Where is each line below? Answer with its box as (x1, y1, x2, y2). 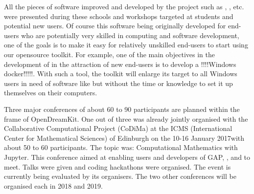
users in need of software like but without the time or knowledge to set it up (4, 78, 233, 88)
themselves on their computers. (4, 87, 97, 98)
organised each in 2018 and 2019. (4, 180, 103, 191)
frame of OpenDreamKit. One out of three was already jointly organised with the (4, 113, 248, 124)
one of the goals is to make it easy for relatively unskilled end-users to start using (4, 40, 248, 50)
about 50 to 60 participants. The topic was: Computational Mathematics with (4, 142, 238, 152)
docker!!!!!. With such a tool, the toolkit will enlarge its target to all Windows (4, 68, 237, 79)
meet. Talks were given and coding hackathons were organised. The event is (4, 161, 231, 172)
